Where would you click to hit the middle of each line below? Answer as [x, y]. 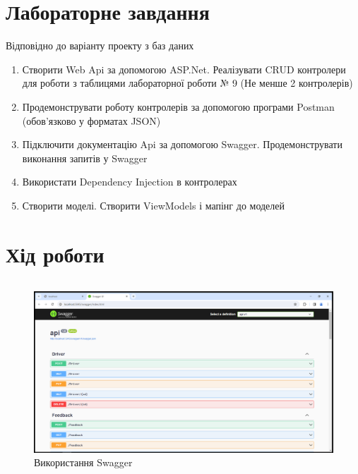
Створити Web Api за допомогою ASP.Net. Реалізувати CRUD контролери [184, 69]
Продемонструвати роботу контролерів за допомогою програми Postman [178, 106]
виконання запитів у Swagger [85, 158]
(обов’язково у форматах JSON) [91, 120]
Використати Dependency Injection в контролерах [130, 182]
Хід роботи [55, 254]
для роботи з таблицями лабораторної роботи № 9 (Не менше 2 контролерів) [187, 83]
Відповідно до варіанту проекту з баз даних [100, 45]
